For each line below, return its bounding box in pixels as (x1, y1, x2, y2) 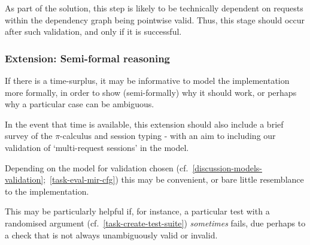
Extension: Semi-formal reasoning (5, 50, 170, 65)
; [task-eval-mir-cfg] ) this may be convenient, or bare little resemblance (43, 173, 304, 186)
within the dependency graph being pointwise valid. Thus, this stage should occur (5, 13, 305, 26)
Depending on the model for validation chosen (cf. (5, 161, 189, 174)
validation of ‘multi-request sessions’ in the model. (5, 141, 189, 153)
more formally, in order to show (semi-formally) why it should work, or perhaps (5, 86, 297, 98)
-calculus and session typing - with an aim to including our (60, 129, 276, 142)
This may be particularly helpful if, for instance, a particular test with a (5, 205, 270, 217)
